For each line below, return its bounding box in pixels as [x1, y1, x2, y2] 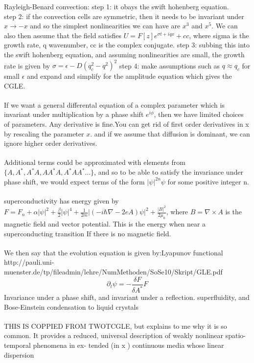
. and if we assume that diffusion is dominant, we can [90, 128, 250, 138]
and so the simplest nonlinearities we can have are [30, 21, 181, 31]
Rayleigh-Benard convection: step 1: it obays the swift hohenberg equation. [4, 1, 229, 11]
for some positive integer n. [167, 176, 249, 186]
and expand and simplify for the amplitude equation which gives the [26, 71, 232, 81]
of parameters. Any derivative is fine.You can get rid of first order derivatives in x [4, 119, 249, 129]
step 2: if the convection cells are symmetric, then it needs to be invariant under [4, 11, 244, 21]
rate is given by [4, 60, 50, 70]
